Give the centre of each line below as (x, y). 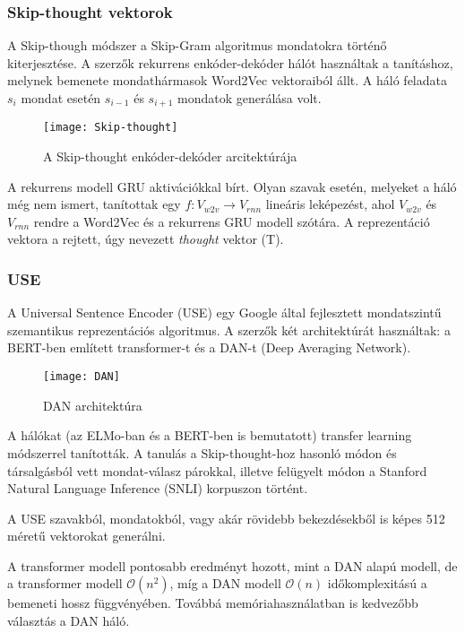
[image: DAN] (82, 377)
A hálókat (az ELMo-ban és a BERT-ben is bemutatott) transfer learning (210, 435)
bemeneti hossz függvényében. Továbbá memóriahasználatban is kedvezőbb (213, 603)
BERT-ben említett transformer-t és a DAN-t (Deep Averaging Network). (209, 347)
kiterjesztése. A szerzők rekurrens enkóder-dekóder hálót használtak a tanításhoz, (230, 62)
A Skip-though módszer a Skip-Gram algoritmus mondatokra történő (197, 45)
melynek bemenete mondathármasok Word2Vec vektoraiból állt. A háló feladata (227, 80)
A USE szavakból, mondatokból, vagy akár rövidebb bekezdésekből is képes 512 (226, 518)
